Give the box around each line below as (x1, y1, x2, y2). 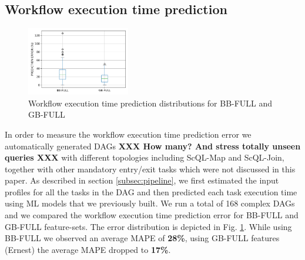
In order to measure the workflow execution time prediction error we (5, 128, 252, 140)
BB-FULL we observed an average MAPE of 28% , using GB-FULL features (5, 232, 280, 244)
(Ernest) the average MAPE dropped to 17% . (5, 243, 171, 255)
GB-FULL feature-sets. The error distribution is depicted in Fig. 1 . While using (5, 220, 292, 232)
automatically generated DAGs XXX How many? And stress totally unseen (5, 139, 301, 152)
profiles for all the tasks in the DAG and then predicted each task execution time (5, 185, 297, 198)
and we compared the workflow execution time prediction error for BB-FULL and (5, 209, 299, 221)
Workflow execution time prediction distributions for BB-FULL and (28, 96, 273, 109)
